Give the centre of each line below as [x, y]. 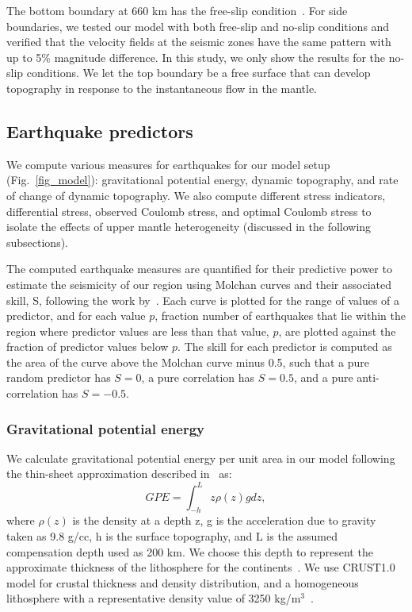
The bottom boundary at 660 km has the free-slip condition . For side [177, 10]
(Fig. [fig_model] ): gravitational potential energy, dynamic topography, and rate [202, 180]
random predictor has [59, 377]
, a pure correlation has [198, 377]
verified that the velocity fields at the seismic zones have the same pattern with [199, 42]
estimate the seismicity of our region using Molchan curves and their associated [199, 284]
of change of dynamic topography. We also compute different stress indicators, [196, 195]
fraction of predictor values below [88, 346]
